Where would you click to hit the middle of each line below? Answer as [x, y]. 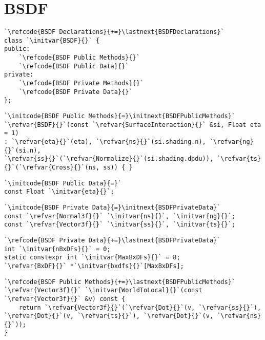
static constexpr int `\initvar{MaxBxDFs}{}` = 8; [92, 258]
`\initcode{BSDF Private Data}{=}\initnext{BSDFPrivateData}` [113, 207]
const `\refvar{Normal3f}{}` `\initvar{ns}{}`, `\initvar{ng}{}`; [120, 216]
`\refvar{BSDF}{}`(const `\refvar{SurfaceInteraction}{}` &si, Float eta [133, 125]
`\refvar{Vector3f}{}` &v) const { [65, 299]
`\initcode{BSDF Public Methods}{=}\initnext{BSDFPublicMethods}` [120, 116]
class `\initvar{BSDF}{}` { [52, 40]
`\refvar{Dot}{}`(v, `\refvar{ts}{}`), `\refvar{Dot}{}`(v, [109, 316]
